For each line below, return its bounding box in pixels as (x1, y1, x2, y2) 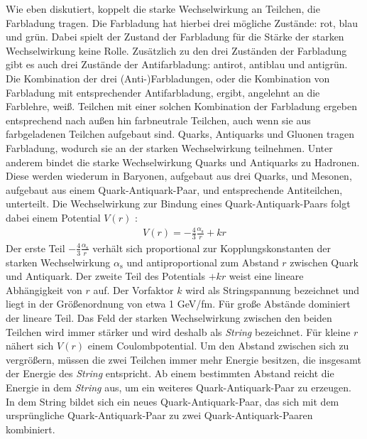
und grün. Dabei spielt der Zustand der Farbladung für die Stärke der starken (6, 29, 344, 44)
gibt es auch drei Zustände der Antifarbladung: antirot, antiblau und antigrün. (6, 57, 348, 72)
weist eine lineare (229, 269, 304, 283)
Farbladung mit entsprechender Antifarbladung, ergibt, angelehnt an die (6, 85, 320, 99)
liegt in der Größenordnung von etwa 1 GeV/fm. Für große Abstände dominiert (6, 296, 351, 311)
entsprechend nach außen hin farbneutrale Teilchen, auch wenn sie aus (6, 112, 311, 127)
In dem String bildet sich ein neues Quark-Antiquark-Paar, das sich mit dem (6, 394, 339, 408)
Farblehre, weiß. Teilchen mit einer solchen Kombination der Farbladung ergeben (6, 99, 358, 114)
